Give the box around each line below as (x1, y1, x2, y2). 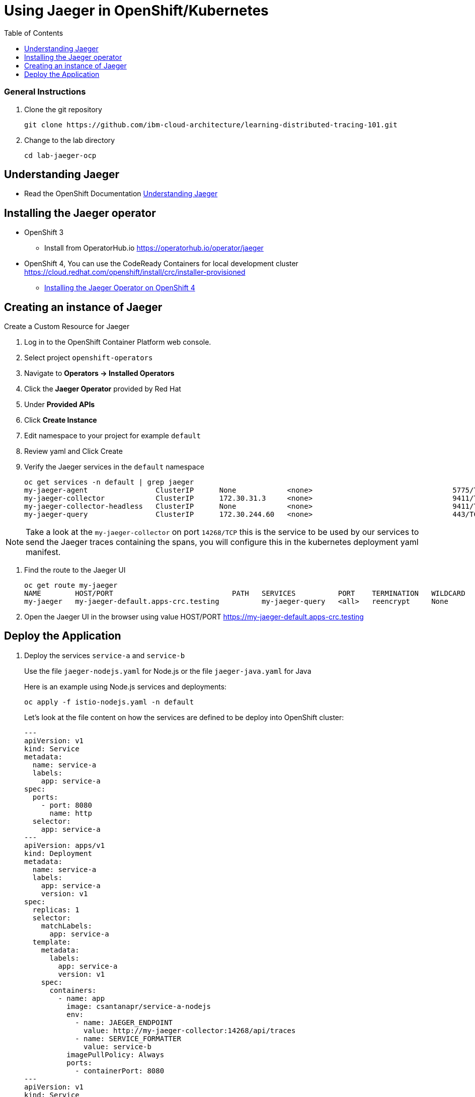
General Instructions (4, 87, 86, 97)
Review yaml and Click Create (24, 447, 123, 456)
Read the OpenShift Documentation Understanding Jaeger (24, 189, 218, 198)
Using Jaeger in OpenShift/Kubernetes (4, 2, 269, 19)
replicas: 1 (32, 905, 80, 914)
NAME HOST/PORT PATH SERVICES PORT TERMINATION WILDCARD (24, 589, 465, 598)
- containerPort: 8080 (75, 1066, 165, 1075)
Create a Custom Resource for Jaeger (4, 322, 130, 331)
